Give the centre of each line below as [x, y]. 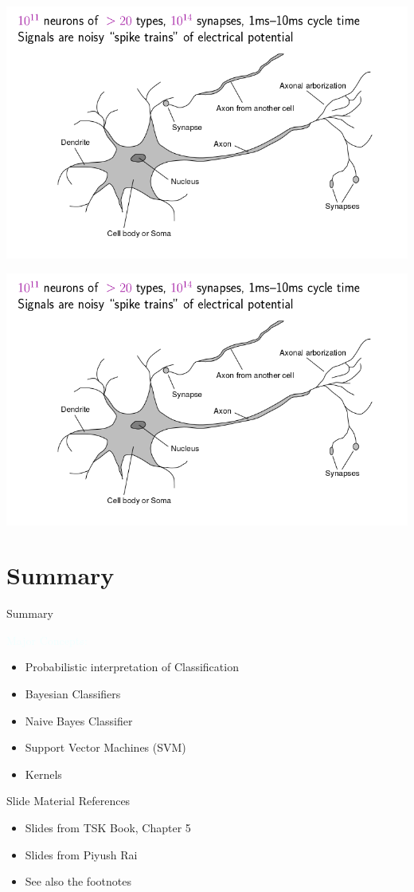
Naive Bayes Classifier [79, 720]
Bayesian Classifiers [73, 694]
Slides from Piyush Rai [81, 854]
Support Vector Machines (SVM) [105, 747]
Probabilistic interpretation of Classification [132, 667]
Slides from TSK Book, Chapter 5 [108, 827]
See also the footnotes [78, 881]
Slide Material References [68, 801]
